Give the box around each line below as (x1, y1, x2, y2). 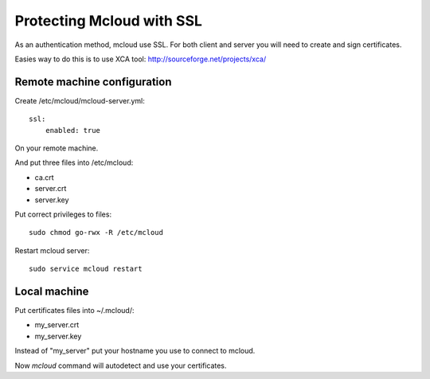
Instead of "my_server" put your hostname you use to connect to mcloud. (14, 346, 256, 356)
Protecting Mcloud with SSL (14, 12, 203, 29)
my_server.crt (34, 320, 80, 330)
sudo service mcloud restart (29, 264, 143, 274)
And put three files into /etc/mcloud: (14, 158, 134, 167)
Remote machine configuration (14, 75, 172, 88)
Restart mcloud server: (14, 245, 90, 255)
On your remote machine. (14, 143, 99, 153)
